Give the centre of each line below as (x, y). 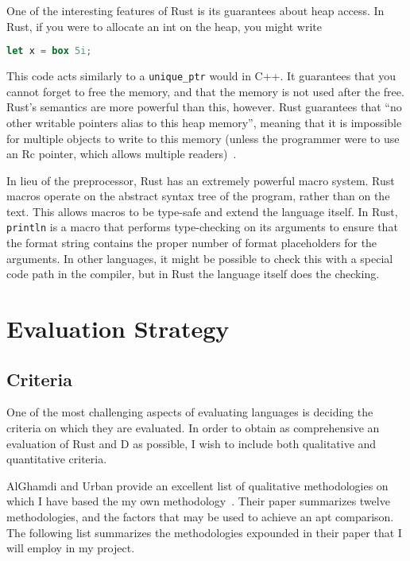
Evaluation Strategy (118, 329)
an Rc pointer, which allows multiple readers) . (122, 154)
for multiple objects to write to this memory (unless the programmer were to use (203, 138)
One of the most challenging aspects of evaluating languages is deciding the (190, 412)
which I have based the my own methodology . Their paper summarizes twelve (198, 501)
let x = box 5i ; (49, 51)
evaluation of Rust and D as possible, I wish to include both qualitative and (191, 443)
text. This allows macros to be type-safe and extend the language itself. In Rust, (202, 211)
